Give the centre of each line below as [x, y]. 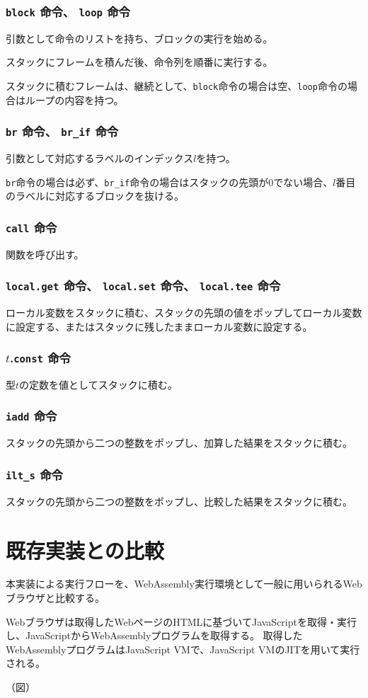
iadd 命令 [31, 416]
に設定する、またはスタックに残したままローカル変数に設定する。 [159, 326]
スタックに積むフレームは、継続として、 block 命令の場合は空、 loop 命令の [177, 85]
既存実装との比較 [85, 550]
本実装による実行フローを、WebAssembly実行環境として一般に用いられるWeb [184, 584]
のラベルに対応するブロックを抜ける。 [95, 196]
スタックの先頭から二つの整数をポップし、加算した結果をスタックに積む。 [179, 443]
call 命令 [31, 227]
